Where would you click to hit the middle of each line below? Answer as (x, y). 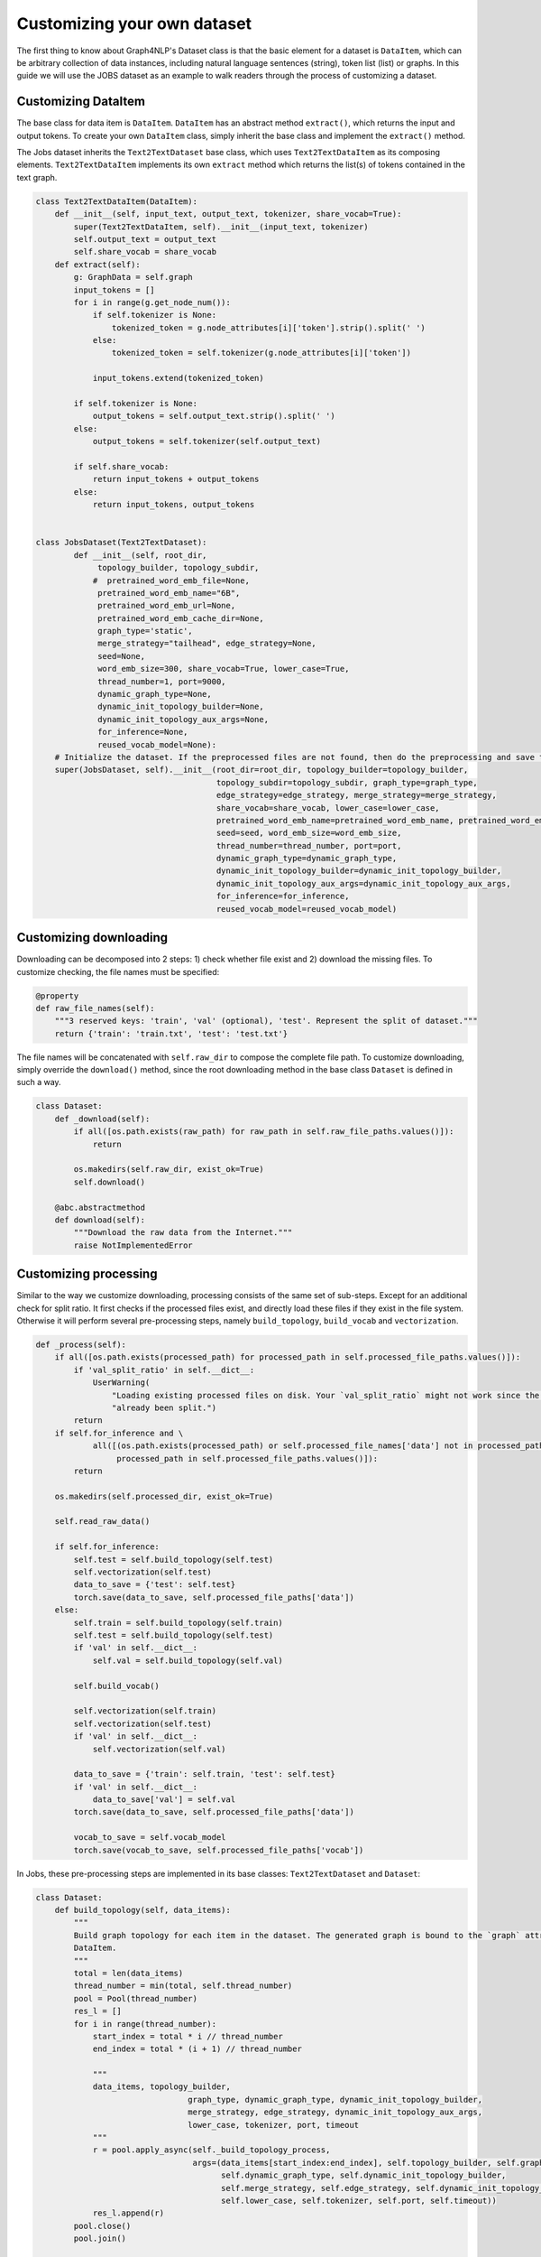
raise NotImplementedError (133, 1245)
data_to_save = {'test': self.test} (155, 1585)
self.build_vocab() (116, 1686)
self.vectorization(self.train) (145, 1711)
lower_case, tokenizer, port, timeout (274, 2125)
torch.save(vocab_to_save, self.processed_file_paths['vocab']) (219, 1850)
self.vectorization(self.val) (159, 1749)
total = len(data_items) (128, 1973)
